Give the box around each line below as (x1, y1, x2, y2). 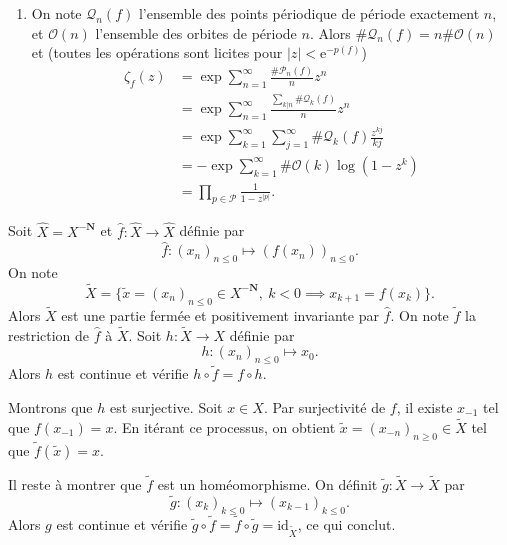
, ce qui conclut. (297, 513, 396, 534)
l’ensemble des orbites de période (95, 22, 297, 43)
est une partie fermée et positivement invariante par (61, 305, 379, 325)
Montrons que (8, 397, 93, 418)
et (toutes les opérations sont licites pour (31, 42, 283, 63)
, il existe (396, 397, 453, 418)
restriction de (8, 324, 90, 345)
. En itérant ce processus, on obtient (113, 416, 336, 437)
